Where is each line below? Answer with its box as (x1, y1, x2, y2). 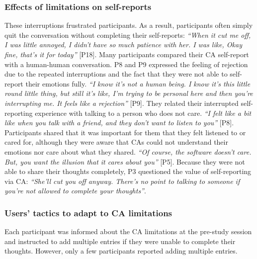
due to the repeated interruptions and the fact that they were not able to (4, 69, 228, 79)
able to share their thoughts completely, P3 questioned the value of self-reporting (4, 166, 252, 176)
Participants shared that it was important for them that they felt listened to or (4, 127, 246, 137)
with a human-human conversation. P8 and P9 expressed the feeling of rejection (4, 59, 248, 69)
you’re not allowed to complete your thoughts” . (4, 185, 146, 196)
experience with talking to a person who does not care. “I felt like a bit (35, 107, 252, 118)
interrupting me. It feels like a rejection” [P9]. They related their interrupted (4, 97, 239, 108)
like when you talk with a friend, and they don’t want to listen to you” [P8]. (4, 117, 234, 128)
